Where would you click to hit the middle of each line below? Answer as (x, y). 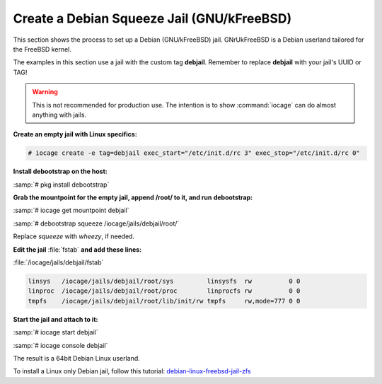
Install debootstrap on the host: (60, 171)
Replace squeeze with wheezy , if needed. (74, 236)
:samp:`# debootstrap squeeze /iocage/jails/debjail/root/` (96, 223)
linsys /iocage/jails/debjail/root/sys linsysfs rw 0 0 (164, 281)
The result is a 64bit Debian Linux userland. (77, 358)
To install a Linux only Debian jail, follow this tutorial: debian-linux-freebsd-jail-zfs (132, 371)
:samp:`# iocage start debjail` (56, 332)
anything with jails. (59, 115)
